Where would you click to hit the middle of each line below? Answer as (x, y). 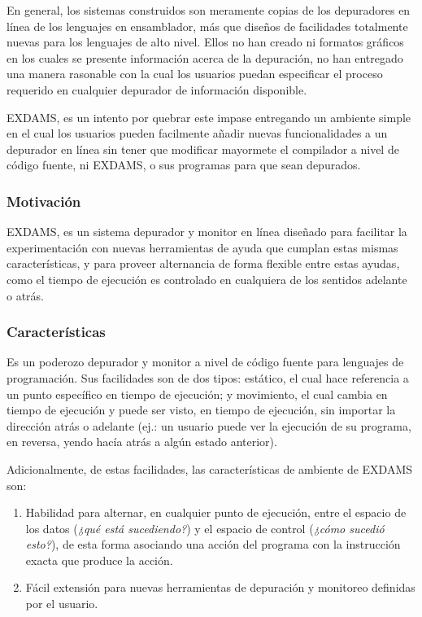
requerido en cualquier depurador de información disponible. (157, 89)
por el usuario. (62, 604)
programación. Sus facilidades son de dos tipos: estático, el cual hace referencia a (208, 377)
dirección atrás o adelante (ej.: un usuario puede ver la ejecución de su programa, (209, 425)
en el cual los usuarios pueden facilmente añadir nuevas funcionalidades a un (197, 133)
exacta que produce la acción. (99, 560)
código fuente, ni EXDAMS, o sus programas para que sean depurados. (184, 165)
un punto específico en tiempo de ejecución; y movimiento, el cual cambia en (197, 394)
